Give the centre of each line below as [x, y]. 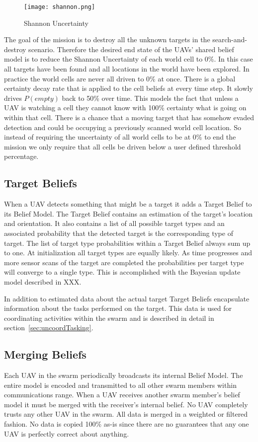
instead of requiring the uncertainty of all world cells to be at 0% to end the [120, 137]
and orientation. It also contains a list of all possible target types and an [114, 223]
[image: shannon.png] [60, 7]
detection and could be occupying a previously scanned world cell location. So [123, 127]
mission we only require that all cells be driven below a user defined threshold [123, 146]
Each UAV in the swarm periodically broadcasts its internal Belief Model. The [124, 375]
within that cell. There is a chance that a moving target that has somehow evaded [129, 117]
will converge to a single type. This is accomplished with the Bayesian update [122, 272]
